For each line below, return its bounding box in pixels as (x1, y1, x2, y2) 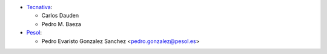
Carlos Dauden (41, 12, 79, 19)
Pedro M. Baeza (41, 20, 82, 27)
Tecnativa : (26, 4, 53, 10)
